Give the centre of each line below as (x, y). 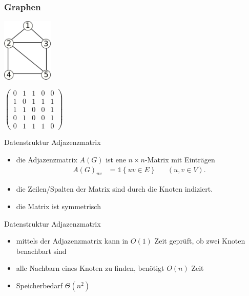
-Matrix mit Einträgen (180, 159)
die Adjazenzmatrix (47, 159)
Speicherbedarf (39, 285)
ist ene (116, 159)
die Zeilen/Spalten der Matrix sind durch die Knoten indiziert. (115, 189)
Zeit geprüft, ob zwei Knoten (200, 241)
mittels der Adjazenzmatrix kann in (72, 241)
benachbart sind (41, 251)
